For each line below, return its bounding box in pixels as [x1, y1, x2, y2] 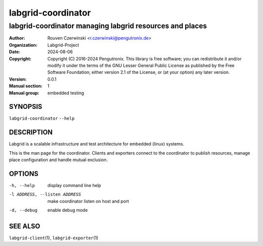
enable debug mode [47, 207, 88, 213]
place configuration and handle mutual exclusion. [9, 157, 108, 163]
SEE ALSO [9, 222, 40, 230]
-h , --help [9, 183, 35, 188]
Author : [9, 35, 25, 41]
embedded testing [47, 90, 84, 96]
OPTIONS [9, 169, 38, 178]
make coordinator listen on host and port [47, 198, 129, 204]
